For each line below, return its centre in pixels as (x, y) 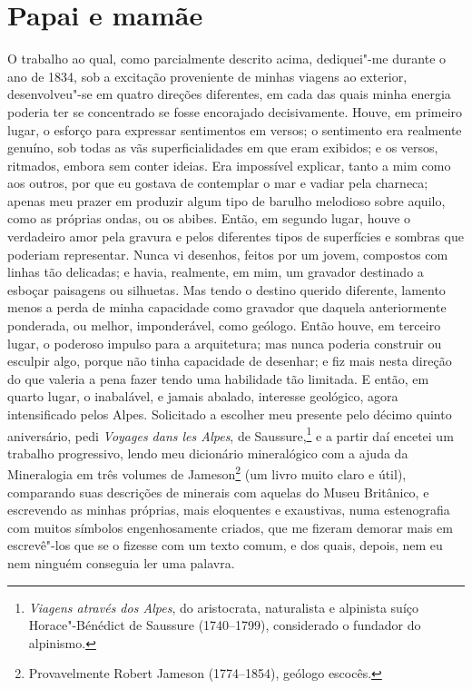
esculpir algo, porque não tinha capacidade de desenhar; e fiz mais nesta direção (230, 361)
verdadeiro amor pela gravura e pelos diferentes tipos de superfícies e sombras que (236, 236)
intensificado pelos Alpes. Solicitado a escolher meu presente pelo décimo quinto (230, 414)
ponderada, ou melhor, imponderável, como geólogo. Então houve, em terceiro (224, 325)
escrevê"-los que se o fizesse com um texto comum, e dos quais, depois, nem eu (225, 545)
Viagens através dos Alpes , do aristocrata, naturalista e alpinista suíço (223, 607)
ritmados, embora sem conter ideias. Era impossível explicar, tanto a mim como (229, 165)
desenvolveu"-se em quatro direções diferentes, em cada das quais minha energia (229, 94)
